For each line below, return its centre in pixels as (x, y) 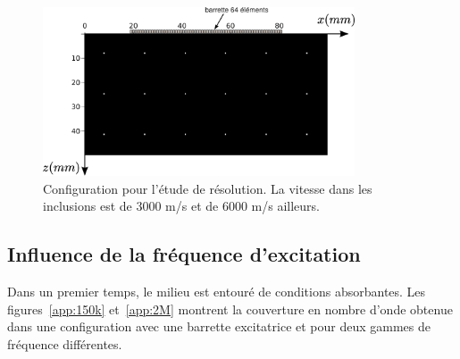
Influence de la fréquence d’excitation (184, 254)
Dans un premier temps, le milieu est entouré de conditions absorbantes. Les (217, 291)
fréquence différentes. (65, 343)
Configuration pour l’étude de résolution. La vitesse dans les (208, 188)
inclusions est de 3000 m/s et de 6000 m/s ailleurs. (182, 206)
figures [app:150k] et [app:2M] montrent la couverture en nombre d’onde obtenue (230, 309)
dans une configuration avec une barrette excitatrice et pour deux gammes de (219, 326)
